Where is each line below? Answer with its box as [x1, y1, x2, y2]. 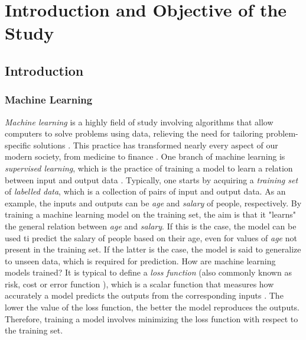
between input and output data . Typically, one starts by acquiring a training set [5, 173, 298, 186]
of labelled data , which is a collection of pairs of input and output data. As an [5, 185, 286, 197]
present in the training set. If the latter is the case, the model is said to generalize [5, 243, 301, 255]
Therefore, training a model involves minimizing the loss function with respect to [5, 312, 298, 325]
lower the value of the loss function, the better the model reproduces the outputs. [5, 301, 300, 313]
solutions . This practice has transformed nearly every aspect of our [33, 138, 278, 151]
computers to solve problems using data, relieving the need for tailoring [5, 127, 263, 140]
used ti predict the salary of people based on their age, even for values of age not [5, 231, 297, 244]
